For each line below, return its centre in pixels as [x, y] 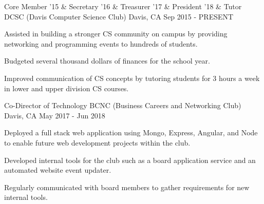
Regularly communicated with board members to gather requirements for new [127, 187]
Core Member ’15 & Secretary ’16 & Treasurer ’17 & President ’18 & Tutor [123, 6]
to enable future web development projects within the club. [97, 142]
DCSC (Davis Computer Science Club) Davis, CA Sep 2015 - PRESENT [119, 16]
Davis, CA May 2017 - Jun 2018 [55, 115]
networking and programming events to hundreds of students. [101, 43]
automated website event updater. [58, 170]
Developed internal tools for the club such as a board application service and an [130, 160]
